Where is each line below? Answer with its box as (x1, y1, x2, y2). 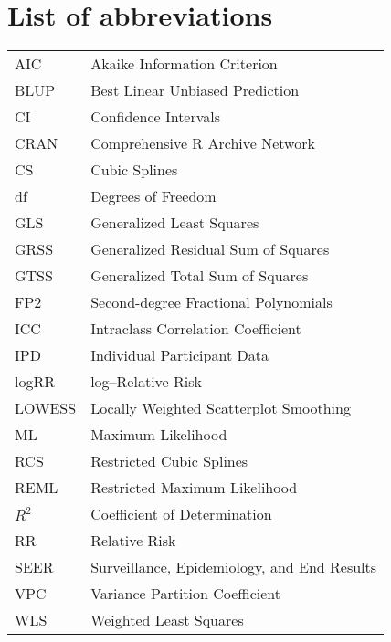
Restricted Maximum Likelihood (90, 477, 298, 499)
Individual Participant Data (90, 344, 269, 366)
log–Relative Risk (90, 371, 202, 393)
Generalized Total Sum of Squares (90, 265, 309, 287)
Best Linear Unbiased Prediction (90, 79, 300, 101)
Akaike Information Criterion (90, 53, 278, 75)
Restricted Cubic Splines (90, 450, 248, 472)
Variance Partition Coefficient (90, 583, 281, 605)
